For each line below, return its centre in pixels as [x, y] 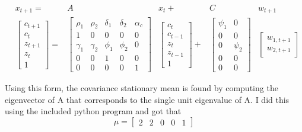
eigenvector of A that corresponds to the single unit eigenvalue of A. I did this [147, 99]
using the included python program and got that [93, 111]
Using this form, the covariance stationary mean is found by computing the [142, 88]
